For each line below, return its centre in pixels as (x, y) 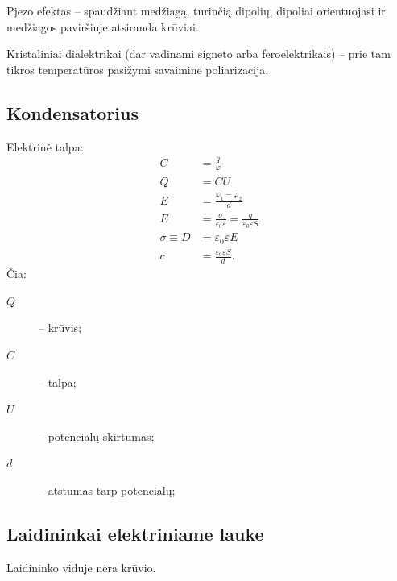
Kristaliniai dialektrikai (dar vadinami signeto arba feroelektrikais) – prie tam (198, 54)
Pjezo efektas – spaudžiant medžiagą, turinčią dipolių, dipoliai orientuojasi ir (196, 10)
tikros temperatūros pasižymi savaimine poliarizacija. (138, 69)
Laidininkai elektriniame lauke (135, 533)
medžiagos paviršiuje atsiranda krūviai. (103, 26)
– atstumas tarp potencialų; (107, 490)
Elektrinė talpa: (45, 146)
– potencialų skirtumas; (97, 436)
